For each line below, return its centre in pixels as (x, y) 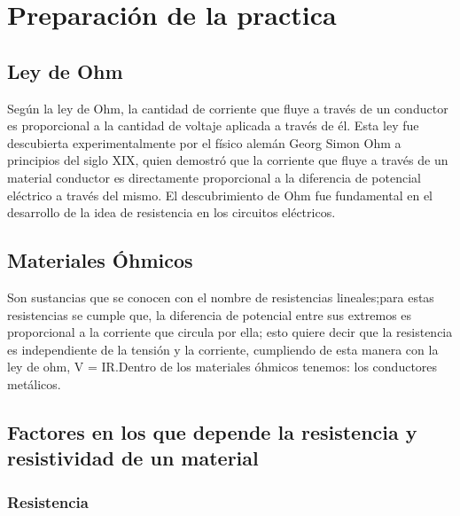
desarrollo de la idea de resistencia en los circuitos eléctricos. (172, 212)
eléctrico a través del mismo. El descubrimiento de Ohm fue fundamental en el (220, 195)
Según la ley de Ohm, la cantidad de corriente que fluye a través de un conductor (228, 108)
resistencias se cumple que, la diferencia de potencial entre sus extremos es (210, 314)
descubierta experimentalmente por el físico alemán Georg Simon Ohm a (204, 142)
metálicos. (34, 383)
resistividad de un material (133, 458)
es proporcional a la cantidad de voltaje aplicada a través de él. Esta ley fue (213, 125)
